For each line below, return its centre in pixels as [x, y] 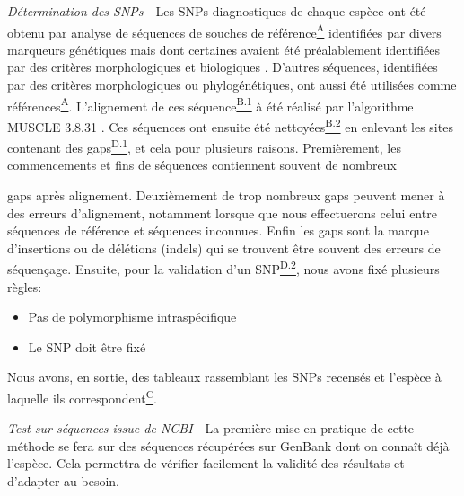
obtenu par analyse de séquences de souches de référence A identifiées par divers [224, 31]
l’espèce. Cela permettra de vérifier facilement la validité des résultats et [206, 463]
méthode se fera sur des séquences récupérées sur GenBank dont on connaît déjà [228, 445]
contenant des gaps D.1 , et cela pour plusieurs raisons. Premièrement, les [204, 146]
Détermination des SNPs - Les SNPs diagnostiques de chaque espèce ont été [217, 11]
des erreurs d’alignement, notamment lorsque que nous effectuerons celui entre [222, 213]
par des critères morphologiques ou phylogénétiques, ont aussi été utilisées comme [232, 85]
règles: [25, 286]
